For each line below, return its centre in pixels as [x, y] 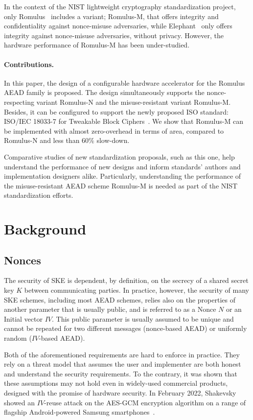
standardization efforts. [39, 195]
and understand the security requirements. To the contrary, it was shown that [121, 373]
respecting [19, 102]
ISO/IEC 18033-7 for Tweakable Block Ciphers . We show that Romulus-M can [124, 121]
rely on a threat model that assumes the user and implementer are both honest [123, 364]
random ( [18, 338]
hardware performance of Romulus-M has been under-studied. [97, 45]
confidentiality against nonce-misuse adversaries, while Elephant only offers [118, 26]
